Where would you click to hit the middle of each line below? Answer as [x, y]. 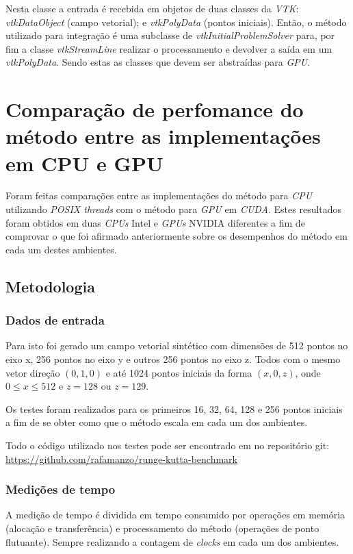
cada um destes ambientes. [61, 249]
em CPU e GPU [84, 163]
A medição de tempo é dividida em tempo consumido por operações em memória [175, 515]
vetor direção [33, 372]
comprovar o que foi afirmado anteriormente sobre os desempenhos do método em [176, 236]
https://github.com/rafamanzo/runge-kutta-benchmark [121, 458]
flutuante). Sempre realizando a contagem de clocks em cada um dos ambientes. [172, 541]
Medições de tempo [61, 489]
